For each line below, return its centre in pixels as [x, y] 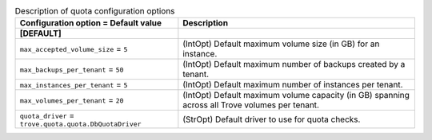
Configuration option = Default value [91, 23]
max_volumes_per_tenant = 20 [72, 100]
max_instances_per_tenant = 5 [74, 85]
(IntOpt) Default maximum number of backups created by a [294, 64]
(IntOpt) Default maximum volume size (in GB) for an [281, 44]
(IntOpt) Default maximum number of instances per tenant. [293, 85]
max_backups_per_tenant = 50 [72, 69]
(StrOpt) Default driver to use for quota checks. [272, 119]
